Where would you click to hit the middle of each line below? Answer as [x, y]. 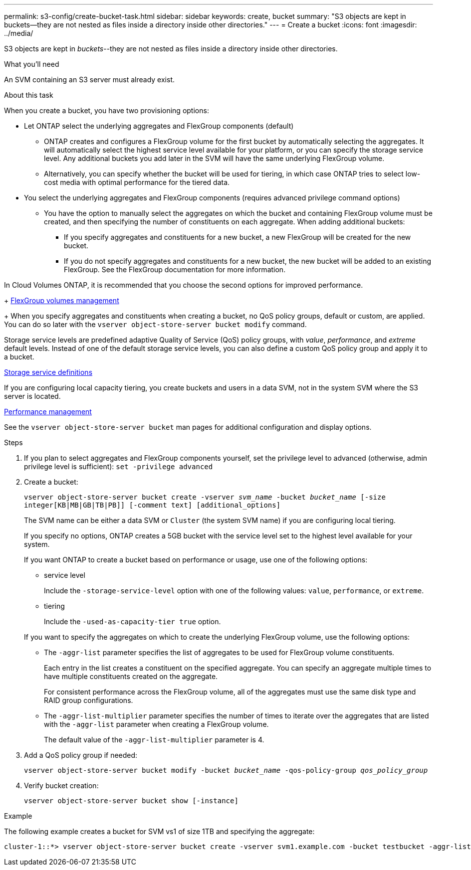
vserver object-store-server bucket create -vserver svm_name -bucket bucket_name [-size [205, 497]
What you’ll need [32, 64]
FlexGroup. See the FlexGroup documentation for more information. [175, 269]
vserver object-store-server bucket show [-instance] [131, 801]
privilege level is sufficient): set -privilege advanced [118, 466]
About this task [29, 95]
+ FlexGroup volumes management [62, 300]
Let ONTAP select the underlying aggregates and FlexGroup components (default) [159, 126]
